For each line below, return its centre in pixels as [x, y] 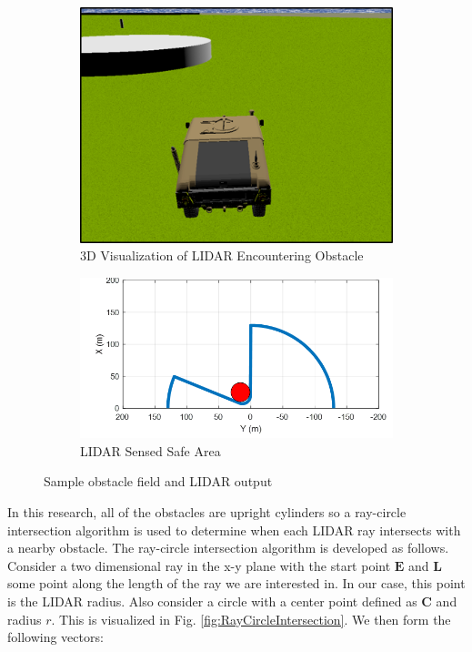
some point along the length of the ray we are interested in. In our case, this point [236, 583]
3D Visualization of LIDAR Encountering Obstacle [222, 255]
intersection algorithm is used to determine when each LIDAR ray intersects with [234, 530]
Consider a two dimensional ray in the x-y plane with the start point [199, 565]
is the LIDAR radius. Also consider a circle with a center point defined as [212, 601]
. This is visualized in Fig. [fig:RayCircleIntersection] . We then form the [251, 619]
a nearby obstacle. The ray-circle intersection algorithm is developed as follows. [228, 548]
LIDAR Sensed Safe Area [151, 450]
